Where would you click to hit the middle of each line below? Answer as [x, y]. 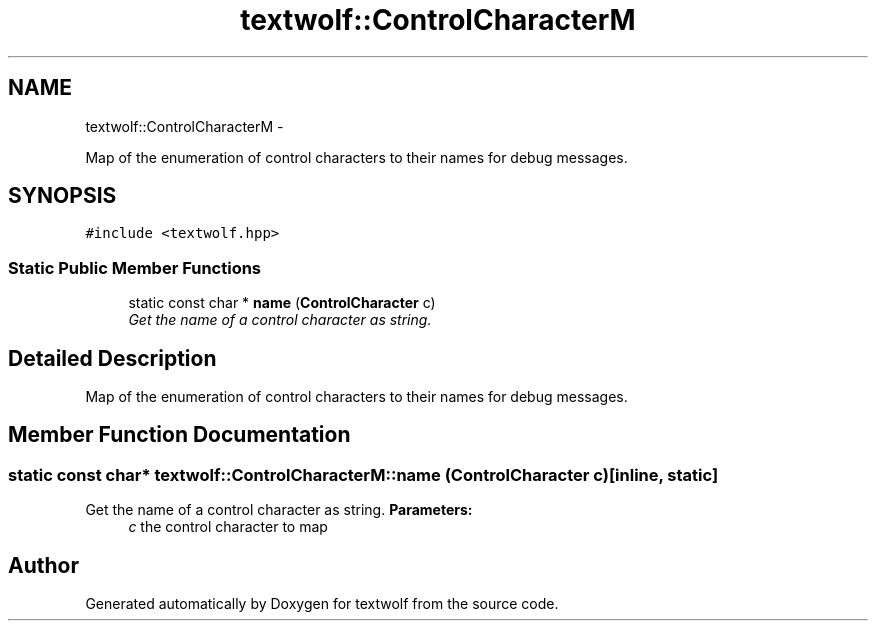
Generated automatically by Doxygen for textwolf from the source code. [322, 604]
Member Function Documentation [179, 435]
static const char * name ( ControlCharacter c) [282, 303]
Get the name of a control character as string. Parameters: [279, 510]
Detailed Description [112, 358]
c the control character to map [228, 527]
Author [43, 565]
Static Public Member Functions [135, 267]
